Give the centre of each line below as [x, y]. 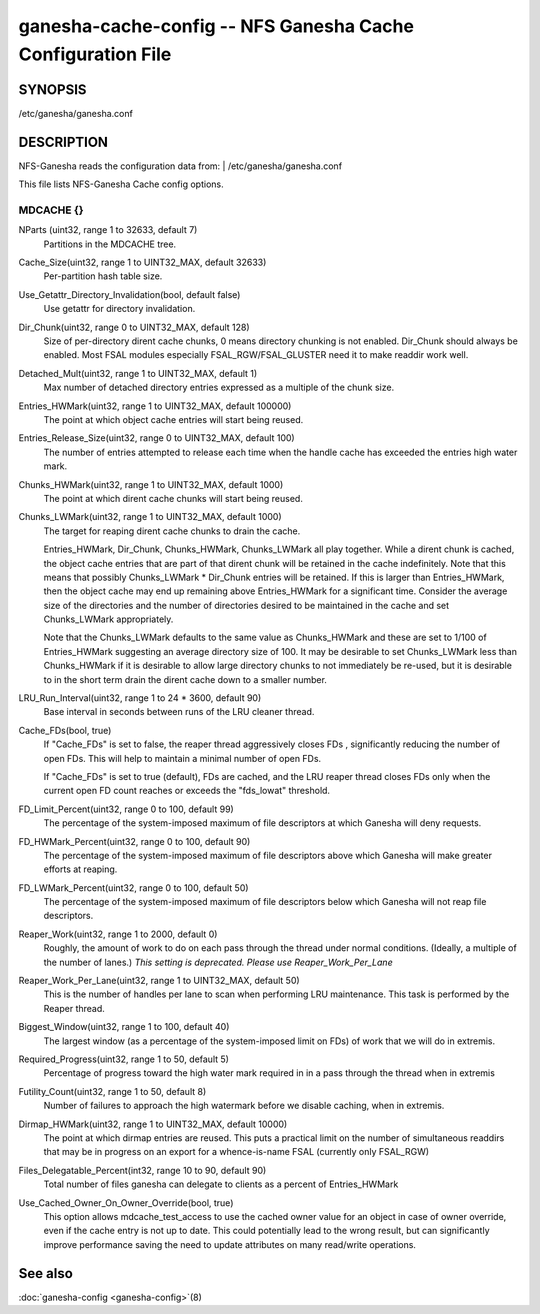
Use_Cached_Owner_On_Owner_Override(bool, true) [126, 1202]
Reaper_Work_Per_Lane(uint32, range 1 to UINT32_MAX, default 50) [159, 981]
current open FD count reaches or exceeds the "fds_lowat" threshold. [186, 791]
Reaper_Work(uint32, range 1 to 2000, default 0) [118, 934]
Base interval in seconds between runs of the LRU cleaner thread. [179, 712]
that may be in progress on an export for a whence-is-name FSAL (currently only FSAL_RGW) [236, 1152]
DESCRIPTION [63, 141]
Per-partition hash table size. [103, 276]
